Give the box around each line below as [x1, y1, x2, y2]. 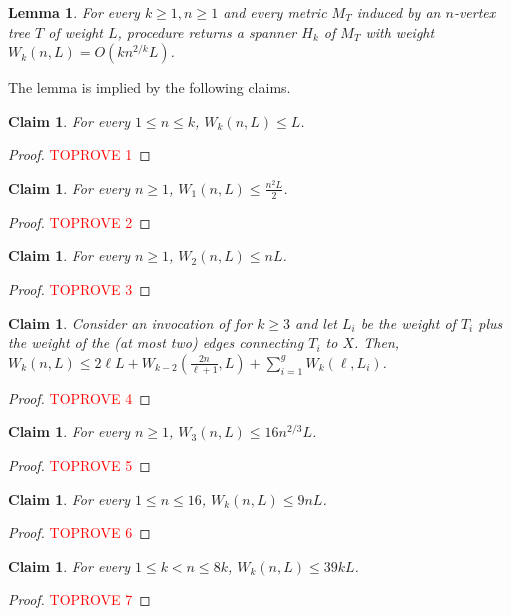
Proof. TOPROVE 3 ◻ [8, 278, 151, 299]
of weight [48, 21, 103, 42]
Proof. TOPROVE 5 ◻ [8, 454, 151, 475]
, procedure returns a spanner [117, 21, 297, 42]
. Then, [353, 332, 400, 353]
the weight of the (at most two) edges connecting [8, 332, 304, 353]
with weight [365, 21, 435, 42]
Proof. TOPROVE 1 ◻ [8, 144, 151, 165]
